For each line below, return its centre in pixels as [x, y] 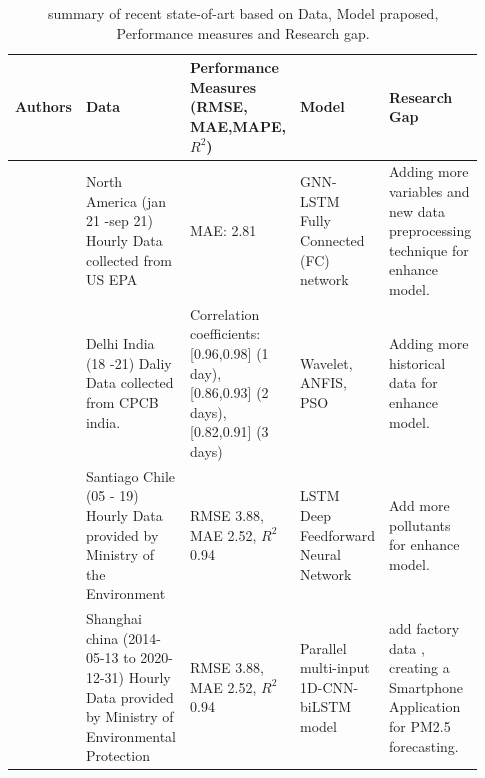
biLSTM [326, 706]
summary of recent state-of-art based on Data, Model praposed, [243, 13]
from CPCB [122, 401]
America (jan [126, 200]
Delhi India [120, 343]
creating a [419, 667]
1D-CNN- [329, 686]
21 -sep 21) [119, 220]
